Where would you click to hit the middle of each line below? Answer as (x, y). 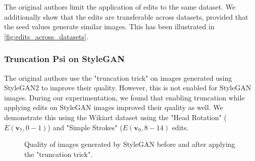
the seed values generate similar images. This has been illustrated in (109, 26)
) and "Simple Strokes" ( (85, 127)
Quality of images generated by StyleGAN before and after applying (130, 144)
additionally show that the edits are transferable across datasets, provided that (126, 16)
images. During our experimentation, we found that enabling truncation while (124, 97)
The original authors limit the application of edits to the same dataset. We (120, 7)
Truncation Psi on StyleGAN (64, 59)
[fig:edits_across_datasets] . (46, 36)
